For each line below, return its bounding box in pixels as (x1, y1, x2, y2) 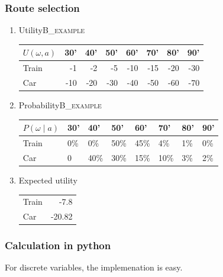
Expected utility (18, 173, 77, 186)
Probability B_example (18, 99, 102, 111)
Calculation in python (5, 238, 111, 253)
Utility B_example (18, 24, 85, 36)
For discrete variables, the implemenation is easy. (5, 261, 183, 273)
